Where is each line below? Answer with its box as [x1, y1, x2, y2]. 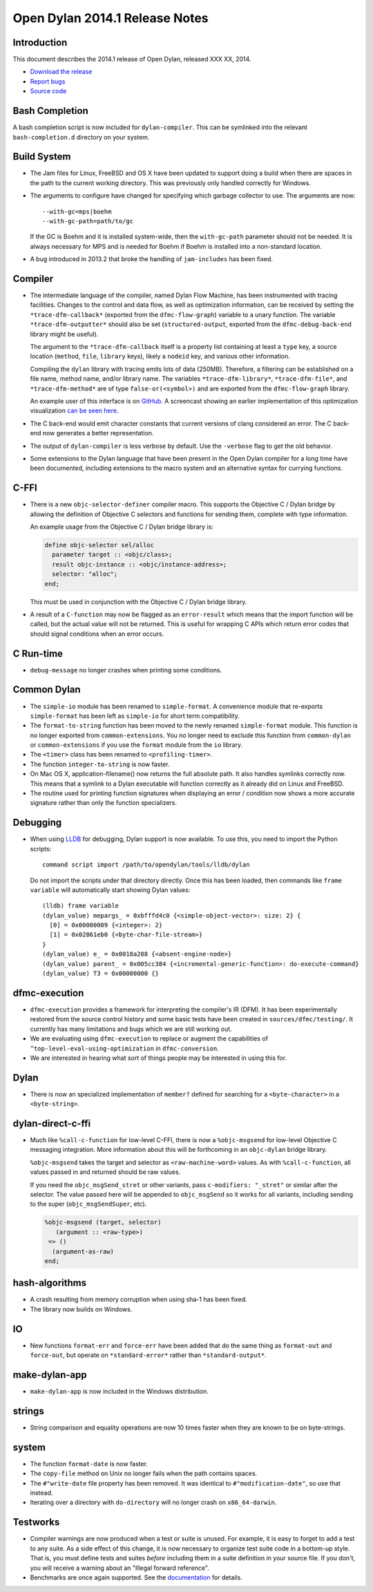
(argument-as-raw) [52, 1247, 114, 1255]
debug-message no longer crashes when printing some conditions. [30, 665, 222, 674]
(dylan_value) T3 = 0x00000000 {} [42, 969, 159, 978]
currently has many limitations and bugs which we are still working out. [30, 1025, 232, 1033]
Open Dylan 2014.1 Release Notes [12, 10, 209, 26]
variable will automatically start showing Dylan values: [30, 885, 191, 894]
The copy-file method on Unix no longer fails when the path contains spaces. [30, 1469, 258, 1478]
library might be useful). [30, 330, 99, 338]
